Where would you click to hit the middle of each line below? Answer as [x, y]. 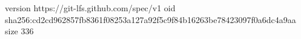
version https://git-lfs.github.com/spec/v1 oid [90, 8]
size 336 [19, 31]
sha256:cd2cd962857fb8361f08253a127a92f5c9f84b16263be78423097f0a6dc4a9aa [150, 19]
